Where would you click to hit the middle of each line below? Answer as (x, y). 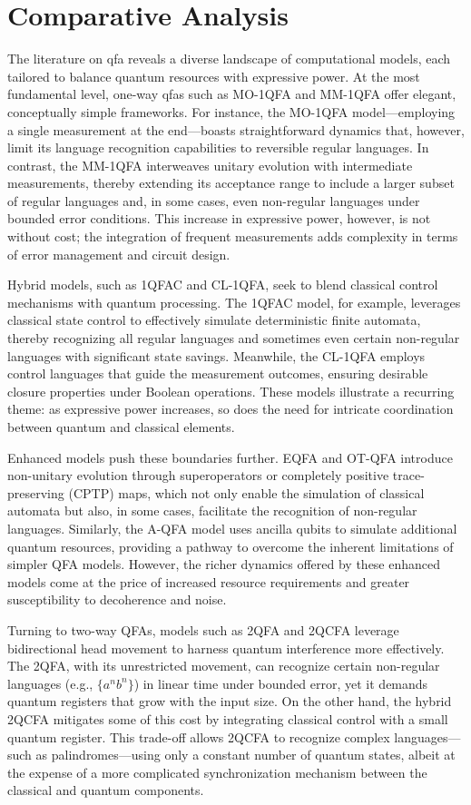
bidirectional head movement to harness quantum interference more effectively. (226, 648)
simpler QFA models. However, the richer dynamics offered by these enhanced (224, 564)
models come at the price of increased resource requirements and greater (209, 581)
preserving (36, 492)
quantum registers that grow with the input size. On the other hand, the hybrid (230, 701)
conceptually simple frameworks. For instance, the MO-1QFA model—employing (231, 111)
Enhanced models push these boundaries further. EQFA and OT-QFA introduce (230, 457)
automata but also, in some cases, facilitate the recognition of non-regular (212, 510)
